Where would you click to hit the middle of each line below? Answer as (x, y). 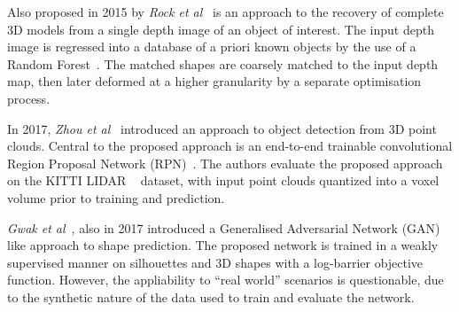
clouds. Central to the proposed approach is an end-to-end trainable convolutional (230, 146)
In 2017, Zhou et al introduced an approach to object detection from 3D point (222, 128)
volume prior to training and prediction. (116, 197)
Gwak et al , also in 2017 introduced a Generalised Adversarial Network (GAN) (224, 227)
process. (29, 98)
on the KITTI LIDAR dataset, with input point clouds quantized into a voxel (223, 180)
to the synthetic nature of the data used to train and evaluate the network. (211, 296)
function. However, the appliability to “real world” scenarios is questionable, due (226, 280)
